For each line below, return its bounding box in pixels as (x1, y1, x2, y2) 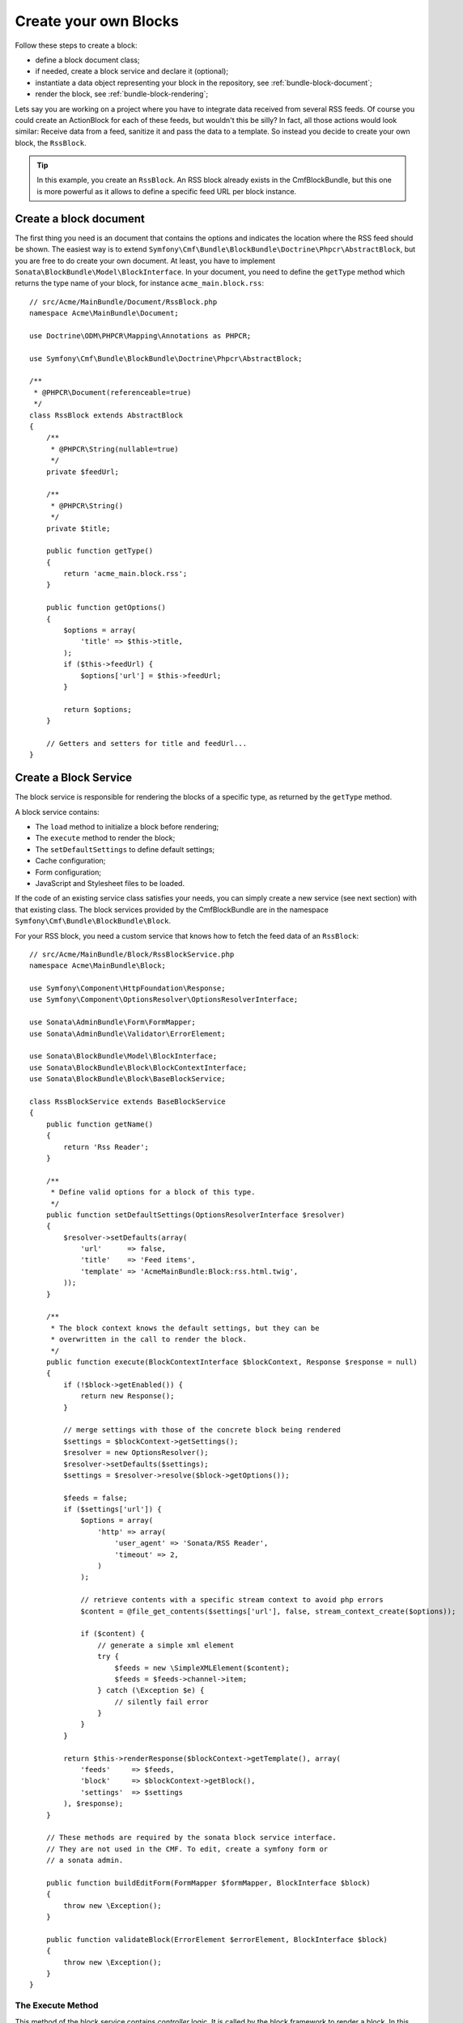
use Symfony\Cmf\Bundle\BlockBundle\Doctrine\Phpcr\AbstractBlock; (29, 354, 303, 363)
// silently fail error (114, 1697, 210, 1707)
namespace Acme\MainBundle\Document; (29, 308, 180, 318)
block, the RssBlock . (15, 138, 87, 147)
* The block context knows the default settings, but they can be (50, 1323, 320, 1333)
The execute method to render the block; (35, 833, 176, 843)
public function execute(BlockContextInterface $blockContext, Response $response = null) (45, 1357, 418, 1367)
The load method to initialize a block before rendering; (35, 822, 219, 832)
